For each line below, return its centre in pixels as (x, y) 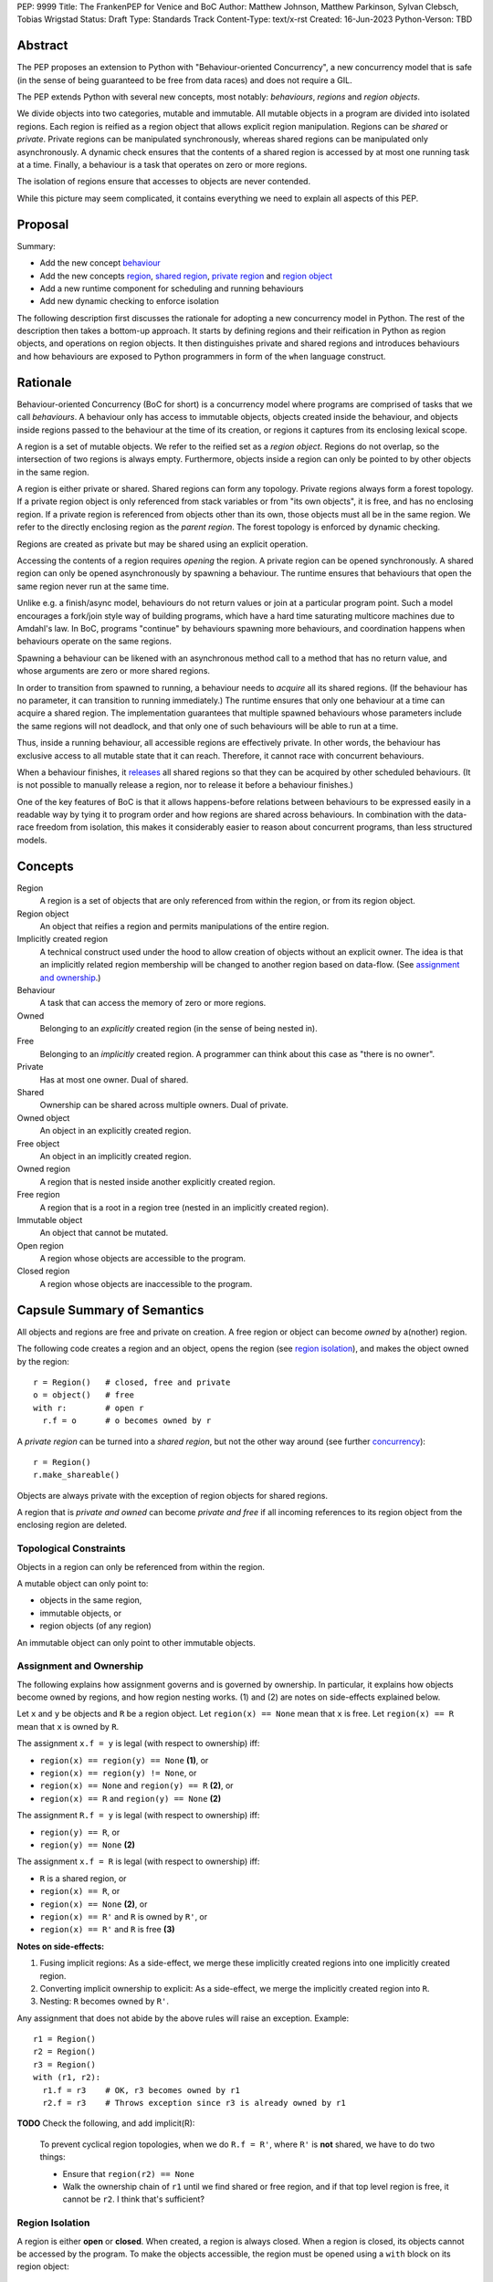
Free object (38, 1143)
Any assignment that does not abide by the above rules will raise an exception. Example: (183, 2018)
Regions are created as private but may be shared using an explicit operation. (163, 544)
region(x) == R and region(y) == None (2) (131, 1798)
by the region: (43, 1361)
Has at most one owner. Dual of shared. (114, 1079)
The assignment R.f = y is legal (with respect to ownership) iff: (138, 1816)
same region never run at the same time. (93, 586)
